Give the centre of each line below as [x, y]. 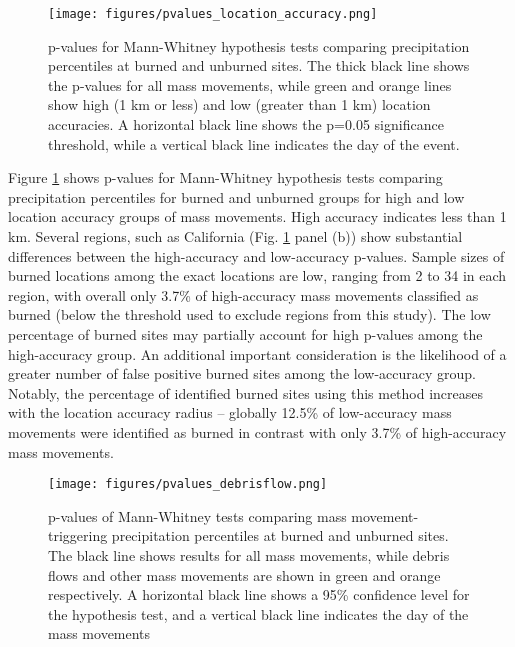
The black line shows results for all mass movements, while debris [249, 554]
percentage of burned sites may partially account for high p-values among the [245, 333]
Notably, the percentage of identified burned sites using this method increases [246, 392]
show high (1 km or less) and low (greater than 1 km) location [239, 104]
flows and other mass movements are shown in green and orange [244, 574]
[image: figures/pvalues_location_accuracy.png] [213, 14]
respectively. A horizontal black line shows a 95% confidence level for [259, 594]
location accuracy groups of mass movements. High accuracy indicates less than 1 [257, 216]
